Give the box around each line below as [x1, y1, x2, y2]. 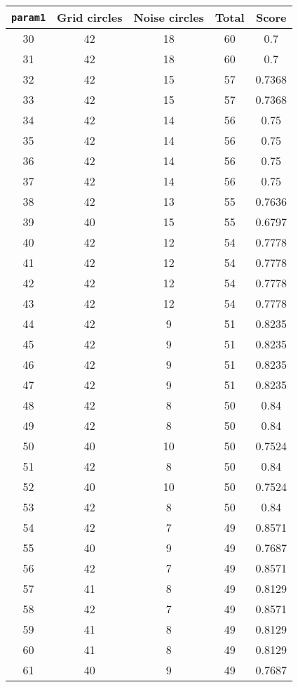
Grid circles [57, 9, 123, 25]
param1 [11, 11, 46, 23]
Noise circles [133, 9, 204, 25]
